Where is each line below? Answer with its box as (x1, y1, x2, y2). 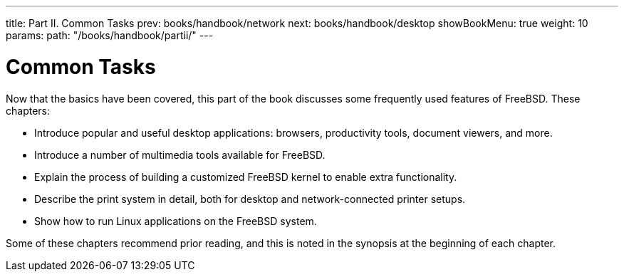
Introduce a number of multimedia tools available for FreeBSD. (34, 148, 326, 161)
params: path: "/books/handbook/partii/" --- (6, 29, 214, 41)
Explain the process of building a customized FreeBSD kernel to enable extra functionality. (34, 170, 457, 183)
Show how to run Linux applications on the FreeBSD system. (34, 214, 317, 227)
